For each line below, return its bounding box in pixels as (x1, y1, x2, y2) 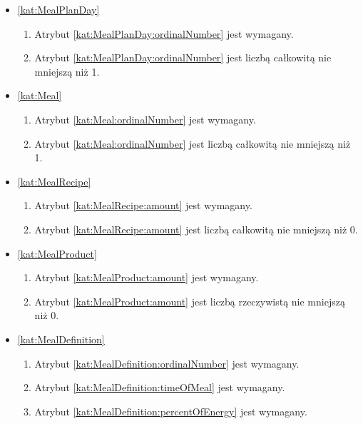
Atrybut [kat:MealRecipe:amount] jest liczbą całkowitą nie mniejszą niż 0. (34, 221, 358, 236)
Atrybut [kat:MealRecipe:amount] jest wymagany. (34, 198, 252, 213)
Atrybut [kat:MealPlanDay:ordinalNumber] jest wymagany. (34, 26, 294, 41)
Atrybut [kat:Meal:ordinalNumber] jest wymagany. (34, 111, 256, 126)
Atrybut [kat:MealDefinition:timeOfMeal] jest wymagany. (34, 380, 285, 395)
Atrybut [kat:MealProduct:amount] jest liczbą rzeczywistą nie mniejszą (34, 293, 345, 308)
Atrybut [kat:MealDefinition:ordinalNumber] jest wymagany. (34, 355, 300, 370)
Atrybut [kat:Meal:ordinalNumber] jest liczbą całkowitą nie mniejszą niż (34, 136, 351, 151)
